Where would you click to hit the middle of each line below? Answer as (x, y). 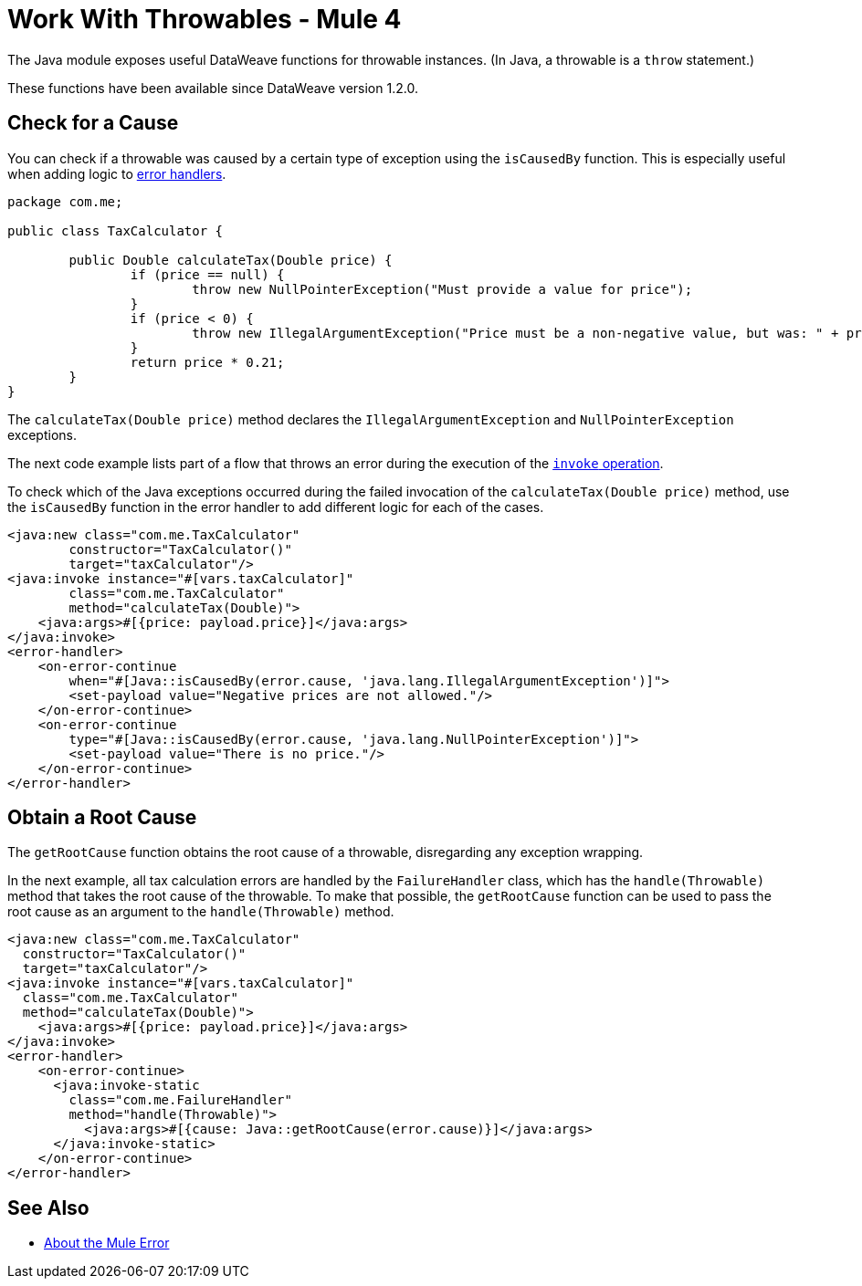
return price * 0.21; (207, 362)
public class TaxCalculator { (116, 230)
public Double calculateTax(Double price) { (231, 260)
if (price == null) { (207, 274)
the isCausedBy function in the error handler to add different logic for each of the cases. (276, 507)
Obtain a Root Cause (102, 818)
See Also (48, 1208)
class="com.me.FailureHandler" (180, 1100)
